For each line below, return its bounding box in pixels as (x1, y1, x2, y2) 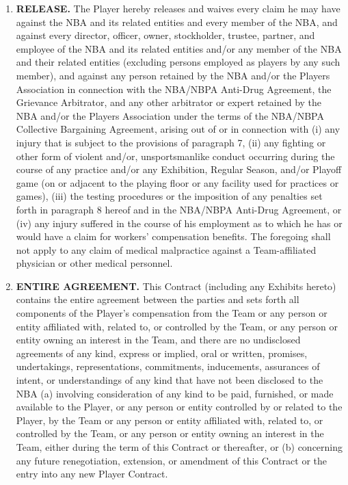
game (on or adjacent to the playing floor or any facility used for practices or (16, 175, 339, 189)
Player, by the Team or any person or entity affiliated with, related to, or (16, 412, 323, 427)
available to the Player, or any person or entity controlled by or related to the (16, 399, 343, 414)
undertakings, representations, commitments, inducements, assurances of (16, 359, 320, 373)
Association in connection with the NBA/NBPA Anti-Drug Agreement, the (16, 81, 332, 96)
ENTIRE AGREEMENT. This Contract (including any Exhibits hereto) (16, 278, 336, 293)
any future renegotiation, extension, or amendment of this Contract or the (16, 453, 327, 467)
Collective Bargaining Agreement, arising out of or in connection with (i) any (16, 122, 340, 136)
